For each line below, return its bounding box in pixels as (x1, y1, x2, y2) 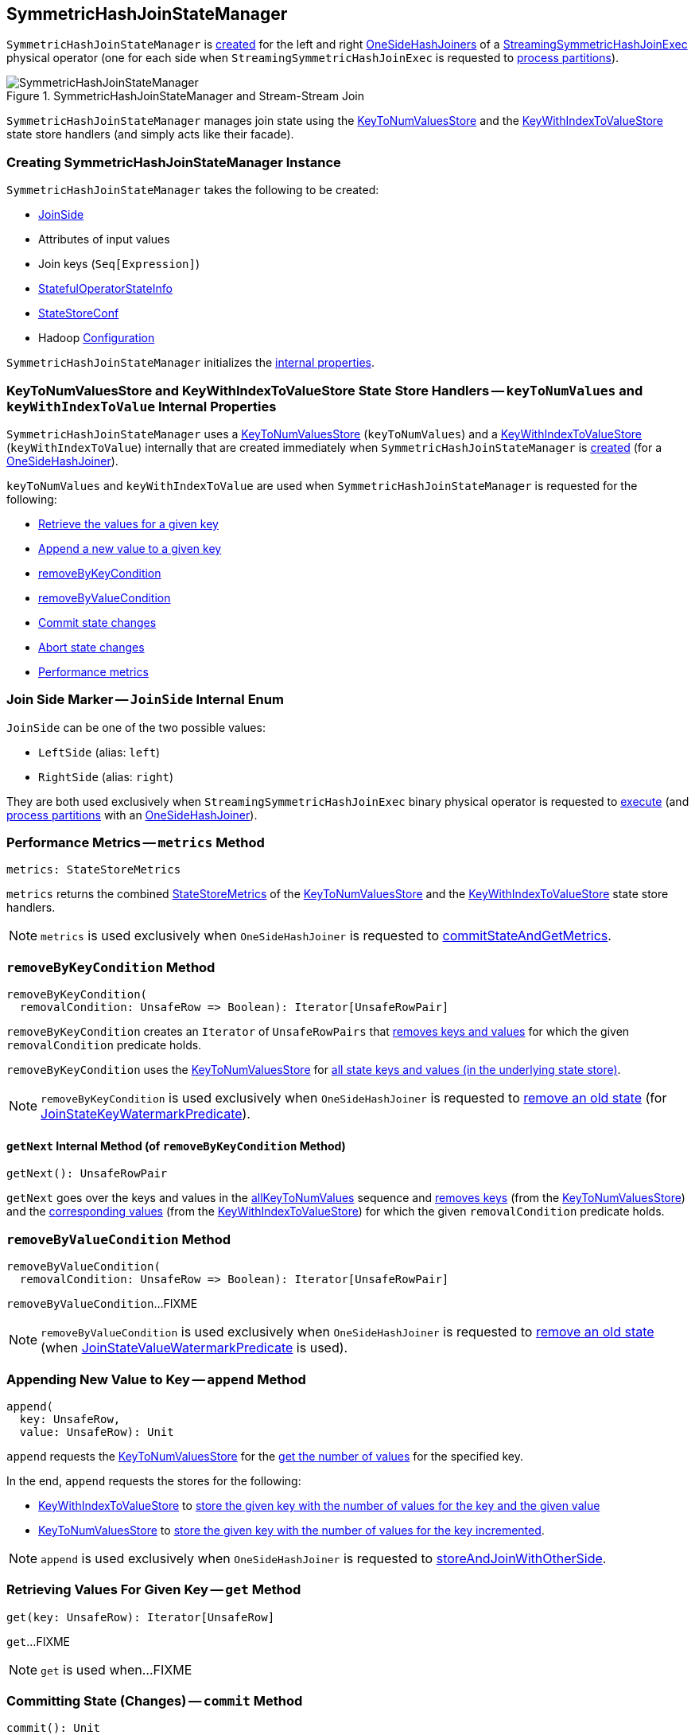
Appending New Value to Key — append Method (6, 1371, 306, 1387)
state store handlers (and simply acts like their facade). (6, 127, 294, 142)
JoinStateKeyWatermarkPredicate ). (41, 1106, 250, 1122)
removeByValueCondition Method (6, 1231, 231, 1247)
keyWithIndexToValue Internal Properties (6, 398, 277, 414)
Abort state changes (38, 640, 145, 654)
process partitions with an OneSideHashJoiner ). (6, 807, 258, 822)
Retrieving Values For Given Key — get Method (6, 1581, 301, 1598)
